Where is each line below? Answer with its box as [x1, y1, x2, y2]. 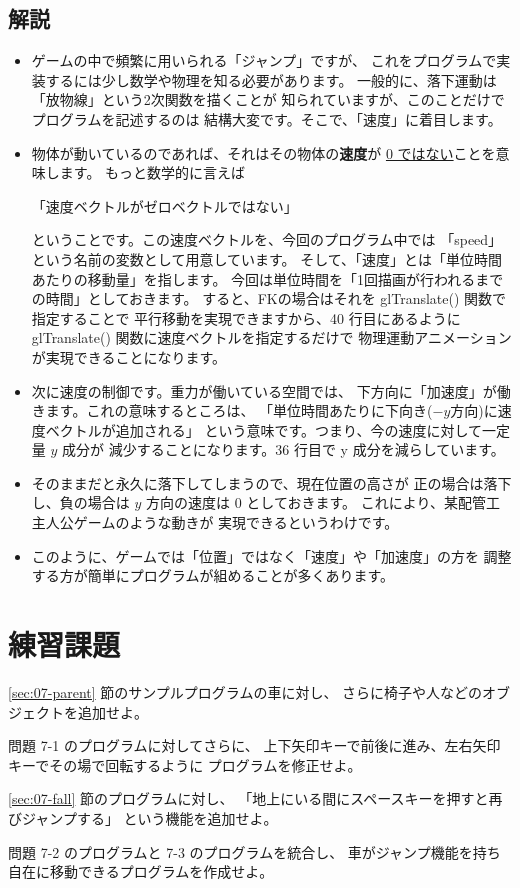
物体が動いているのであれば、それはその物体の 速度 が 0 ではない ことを [31, 142, 496, 163]
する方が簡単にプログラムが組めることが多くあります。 [31, 565, 394, 586]
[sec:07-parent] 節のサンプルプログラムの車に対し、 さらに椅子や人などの [8, 681, 483, 702]
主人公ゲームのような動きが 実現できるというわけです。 [31, 512, 399, 533]
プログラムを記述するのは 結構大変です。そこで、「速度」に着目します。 [31, 108, 502, 129]
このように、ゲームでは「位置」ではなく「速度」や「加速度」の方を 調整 [31, 545, 512, 566]
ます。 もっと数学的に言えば [59, 162, 246, 183]
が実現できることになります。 [31, 346, 227, 367]
